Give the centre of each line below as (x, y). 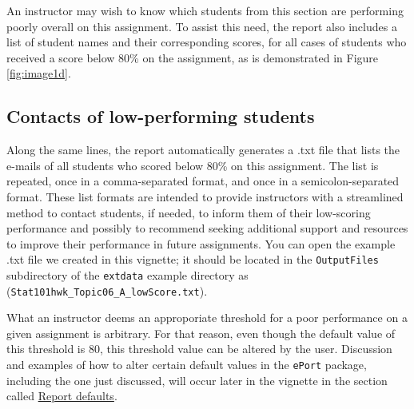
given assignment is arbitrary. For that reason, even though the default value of (201, 333)
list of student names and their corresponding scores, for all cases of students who (207, 42)
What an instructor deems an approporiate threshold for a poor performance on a (207, 318)
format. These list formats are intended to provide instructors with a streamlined (205, 196)
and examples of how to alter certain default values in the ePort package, (187, 365)
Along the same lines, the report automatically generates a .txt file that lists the (203, 150)
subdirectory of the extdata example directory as (127, 274)
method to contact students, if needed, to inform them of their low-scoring (189, 212)
